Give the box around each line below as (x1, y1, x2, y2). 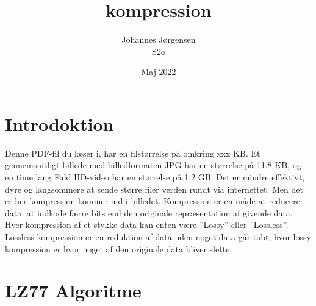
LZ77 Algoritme (5, 278, 142, 303)
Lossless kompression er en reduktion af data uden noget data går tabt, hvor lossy (5, 230, 311, 243)
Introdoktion (5, 111, 114, 136)
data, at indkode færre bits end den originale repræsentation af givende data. (5, 206, 293, 219)
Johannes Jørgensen (121, 33, 196, 46)
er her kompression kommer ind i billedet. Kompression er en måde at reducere (5, 194, 300, 207)
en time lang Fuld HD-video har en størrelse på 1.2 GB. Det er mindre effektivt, (5, 171, 305, 183)
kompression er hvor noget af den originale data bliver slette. (5, 242, 232, 255)
